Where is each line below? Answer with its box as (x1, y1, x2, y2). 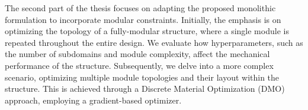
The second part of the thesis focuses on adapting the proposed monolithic (5, 2, 276, 14)
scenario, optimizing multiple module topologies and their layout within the (5, 71, 280, 83)
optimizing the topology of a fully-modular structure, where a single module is (5, 25, 289, 37)
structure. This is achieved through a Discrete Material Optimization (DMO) (5, 82, 285, 95)
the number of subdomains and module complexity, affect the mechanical (5, 48, 270, 60)
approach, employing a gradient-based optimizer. (5, 94, 182, 106)
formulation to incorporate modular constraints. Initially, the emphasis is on (5, 13, 281, 25)
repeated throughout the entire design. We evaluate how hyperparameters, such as (5, 36, 303, 48)
